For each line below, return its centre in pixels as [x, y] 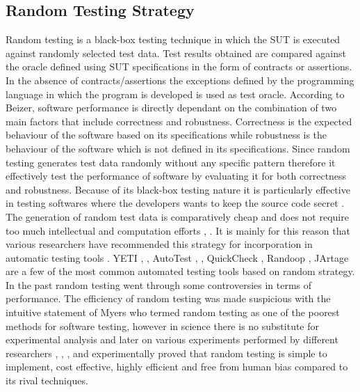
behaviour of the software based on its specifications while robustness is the [166, 135]
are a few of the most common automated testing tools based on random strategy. [180, 271]
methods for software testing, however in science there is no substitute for [163, 326]
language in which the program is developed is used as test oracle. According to [175, 94]
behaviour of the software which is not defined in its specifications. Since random [178, 148]
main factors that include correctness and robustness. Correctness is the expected [179, 121]
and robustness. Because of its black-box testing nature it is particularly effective [178, 189]
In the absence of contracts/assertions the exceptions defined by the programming [180, 80]
